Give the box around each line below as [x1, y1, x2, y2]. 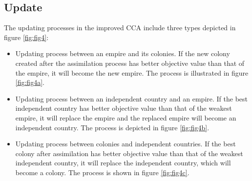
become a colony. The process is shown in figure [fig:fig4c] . [15, 167, 189, 177]
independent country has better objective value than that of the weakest [15, 103, 232, 113]
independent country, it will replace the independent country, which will [15, 158, 231, 168]
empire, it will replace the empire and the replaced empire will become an [15, 112, 236, 122]
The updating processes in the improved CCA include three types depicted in [4, 22, 236, 33]
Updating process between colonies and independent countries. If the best [15, 139, 236, 149]
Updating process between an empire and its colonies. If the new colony [15, 48, 230, 59]
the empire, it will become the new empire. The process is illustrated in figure [15, 67, 249, 78]
